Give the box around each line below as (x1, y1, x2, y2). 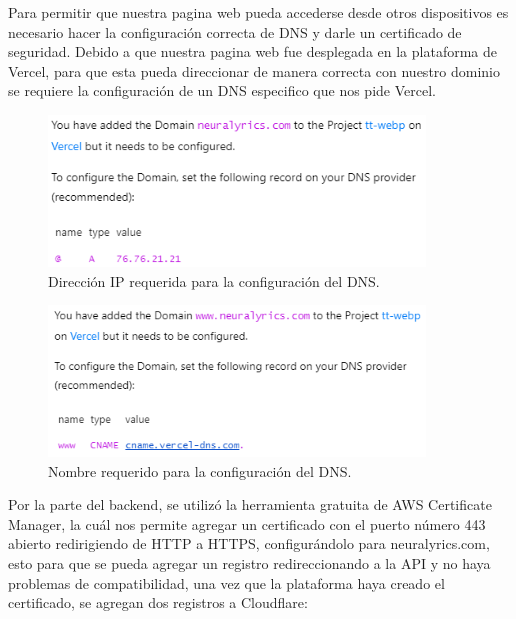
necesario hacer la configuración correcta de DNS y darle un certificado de (8, 21, 462, 42)
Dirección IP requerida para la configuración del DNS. (48, 270, 380, 291)
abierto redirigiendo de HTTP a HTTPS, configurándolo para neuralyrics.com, (8, 533, 490, 554)
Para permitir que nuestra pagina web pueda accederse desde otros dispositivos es (8, 2, 509, 22)
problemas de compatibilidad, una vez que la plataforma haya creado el (8, 572, 445, 593)
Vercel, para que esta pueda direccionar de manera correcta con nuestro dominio (8, 60, 500, 81)
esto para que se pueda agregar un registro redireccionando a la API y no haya (8, 553, 491, 574)
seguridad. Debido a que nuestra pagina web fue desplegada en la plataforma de (8, 41, 498, 62)
